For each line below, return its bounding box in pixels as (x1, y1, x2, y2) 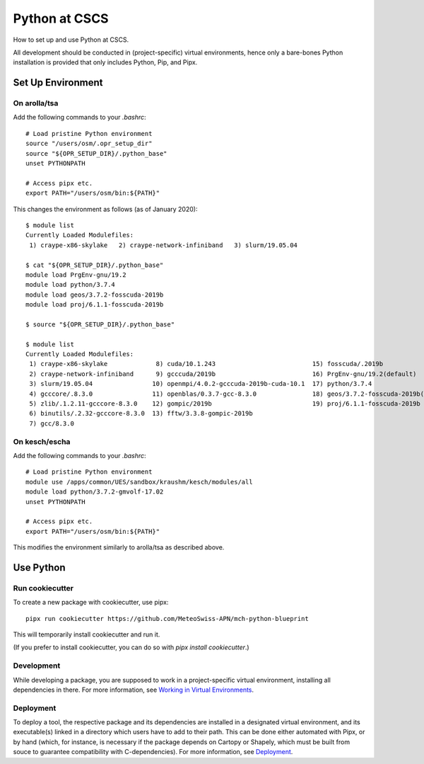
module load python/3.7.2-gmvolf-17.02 (25, 488, 164, 496)
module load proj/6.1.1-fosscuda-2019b (25, 301, 164, 309)
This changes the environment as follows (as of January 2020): (13, 205, 198, 213)
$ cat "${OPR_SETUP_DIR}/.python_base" (25, 261, 164, 269)
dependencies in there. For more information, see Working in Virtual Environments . (13, 685, 254, 694)
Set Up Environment (13, 76, 103, 89)
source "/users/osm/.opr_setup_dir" (25, 139, 153, 148)
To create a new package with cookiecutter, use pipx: (13, 598, 169, 607)
